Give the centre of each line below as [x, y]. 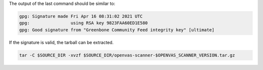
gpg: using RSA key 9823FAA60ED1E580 [84, 23]
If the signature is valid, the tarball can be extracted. [61, 42]
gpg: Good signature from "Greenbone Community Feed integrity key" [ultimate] [117, 30]
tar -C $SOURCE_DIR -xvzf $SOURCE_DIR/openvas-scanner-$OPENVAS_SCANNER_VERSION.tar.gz [127, 55]
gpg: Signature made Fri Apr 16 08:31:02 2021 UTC [81, 16]
